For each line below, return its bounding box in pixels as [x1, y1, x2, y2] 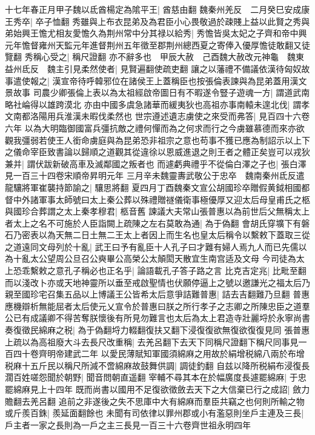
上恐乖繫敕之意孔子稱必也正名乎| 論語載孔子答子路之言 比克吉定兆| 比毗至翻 [5, 264, 307, 277]
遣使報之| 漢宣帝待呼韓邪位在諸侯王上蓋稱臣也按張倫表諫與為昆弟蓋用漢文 [13, 74, 307, 87]
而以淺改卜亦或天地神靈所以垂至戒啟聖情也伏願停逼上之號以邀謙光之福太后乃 [5, 276, 310, 288]
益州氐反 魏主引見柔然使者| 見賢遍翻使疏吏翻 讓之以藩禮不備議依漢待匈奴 [5, 62, 302, 75]
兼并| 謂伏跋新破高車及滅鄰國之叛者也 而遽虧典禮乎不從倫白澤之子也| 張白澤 [5, 157, 307, 170]
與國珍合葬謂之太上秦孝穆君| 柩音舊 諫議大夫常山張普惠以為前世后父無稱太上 [5, 205, 310, 217]
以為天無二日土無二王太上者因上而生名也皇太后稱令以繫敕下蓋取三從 [38, 228, 310, 241]
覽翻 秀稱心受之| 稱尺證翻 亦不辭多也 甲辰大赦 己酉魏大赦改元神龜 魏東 [5, 50, 304, 63]
